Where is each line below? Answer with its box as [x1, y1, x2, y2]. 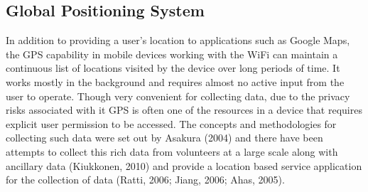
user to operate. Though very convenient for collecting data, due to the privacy [6, 88, 350, 103]
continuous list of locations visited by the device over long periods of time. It [6, 60, 340, 75]
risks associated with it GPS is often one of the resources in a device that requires [6, 102, 362, 117]
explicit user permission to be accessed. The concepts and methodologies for [6, 116, 337, 131]
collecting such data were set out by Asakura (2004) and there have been [6, 130, 323, 145]
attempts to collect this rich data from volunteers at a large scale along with [6, 144, 338, 159]
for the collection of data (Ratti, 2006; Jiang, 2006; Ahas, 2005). [6, 172, 285, 187]
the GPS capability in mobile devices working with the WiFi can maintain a [6, 46, 338, 61]
